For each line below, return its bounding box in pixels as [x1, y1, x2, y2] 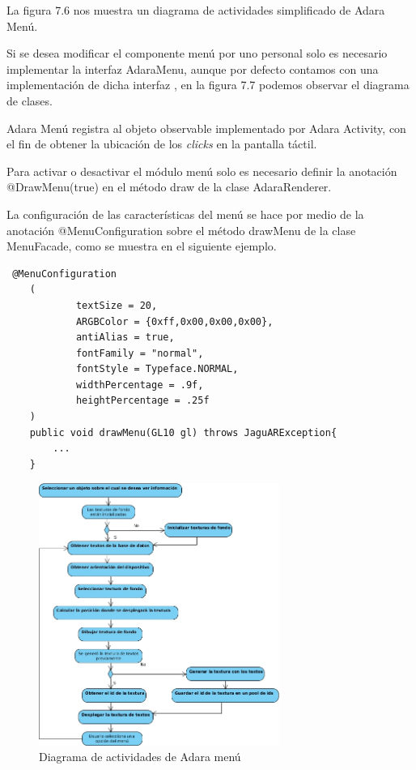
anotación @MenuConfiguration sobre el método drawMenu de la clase [6, 221, 356, 238]
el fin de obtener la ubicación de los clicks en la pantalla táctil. [6, 135, 317, 152]
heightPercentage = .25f [75, 395, 210, 407]
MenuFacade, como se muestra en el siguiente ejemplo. [6, 237, 277, 255]
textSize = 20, [75, 299, 158, 311]
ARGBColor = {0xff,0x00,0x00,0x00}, [75, 315, 274, 327]
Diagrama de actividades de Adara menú [39, 748, 241, 765]
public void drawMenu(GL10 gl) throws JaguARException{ [29, 426, 337, 438]
